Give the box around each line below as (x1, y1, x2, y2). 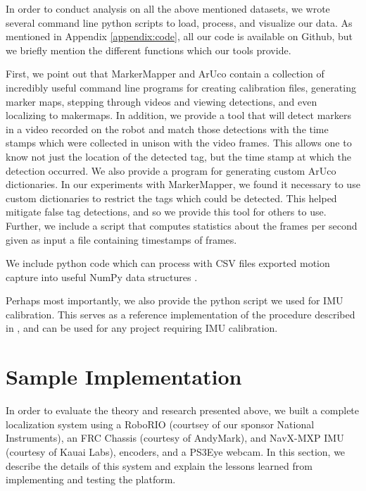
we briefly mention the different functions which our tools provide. (6, 42, 291, 57)
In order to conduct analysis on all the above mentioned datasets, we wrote (6, 1, 330, 15)
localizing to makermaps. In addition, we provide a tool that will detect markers (6, 108, 352, 123)
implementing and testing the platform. (6, 472, 176, 487)
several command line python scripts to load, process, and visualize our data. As (6, 15, 353, 30)
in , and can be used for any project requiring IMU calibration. (6, 321, 278, 335)
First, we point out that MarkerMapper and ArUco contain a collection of (6, 66, 324, 81)
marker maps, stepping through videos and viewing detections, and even (6, 94, 317, 108)
